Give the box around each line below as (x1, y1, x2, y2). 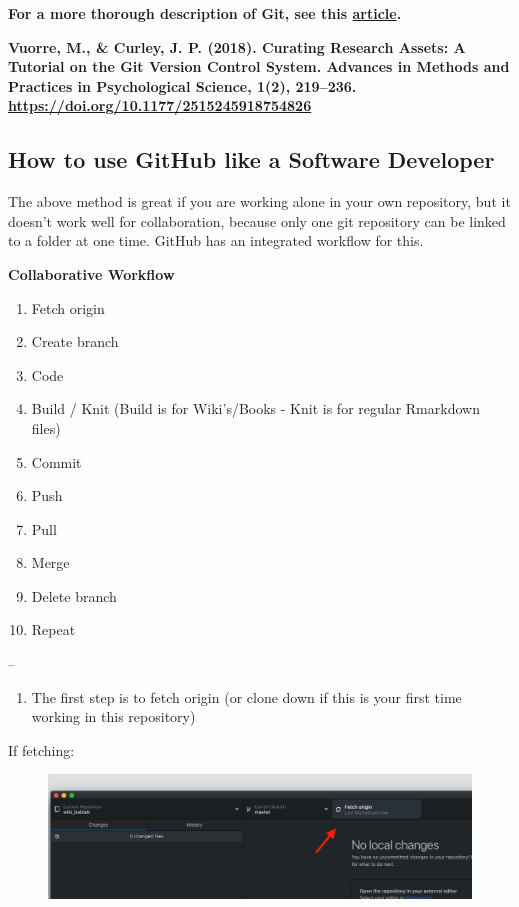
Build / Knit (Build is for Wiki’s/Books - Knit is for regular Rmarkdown (31, 398, 480, 419)
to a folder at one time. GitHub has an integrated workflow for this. (8, 230, 424, 251)
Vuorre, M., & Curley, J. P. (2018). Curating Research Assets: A (8, 36, 466, 57)
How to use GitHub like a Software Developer (8, 144, 495, 175)
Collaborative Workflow (8, 263, 175, 284)
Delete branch (31, 585, 117, 606)
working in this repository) (31, 706, 196, 727)
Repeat (31, 619, 76, 640)
